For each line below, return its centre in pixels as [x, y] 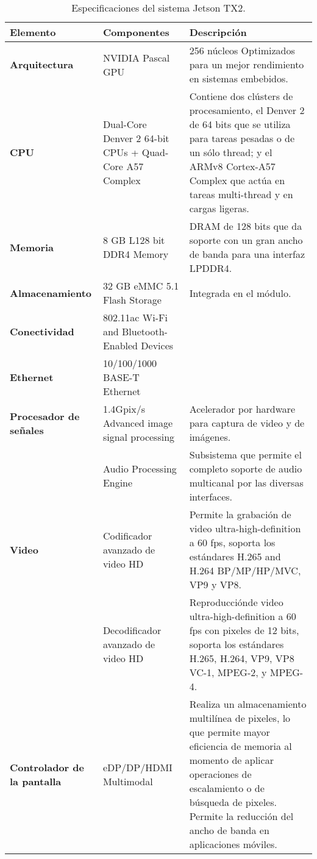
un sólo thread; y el [231, 152]
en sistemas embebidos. [239, 78]
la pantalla [36, 781]
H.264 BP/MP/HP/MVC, [245, 570]
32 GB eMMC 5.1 [141, 286]
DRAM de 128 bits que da [246, 226]
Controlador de [47, 767]
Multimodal [128, 781]
